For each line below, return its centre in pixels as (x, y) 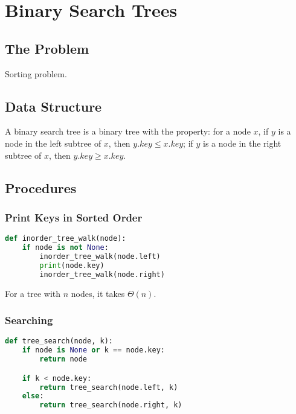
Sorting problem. (36, 73)
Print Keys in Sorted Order (74, 217)
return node (63, 359)
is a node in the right (242, 143)
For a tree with (33, 293)
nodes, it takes (98, 293)
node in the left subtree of (53, 143)
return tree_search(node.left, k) (109, 387)
